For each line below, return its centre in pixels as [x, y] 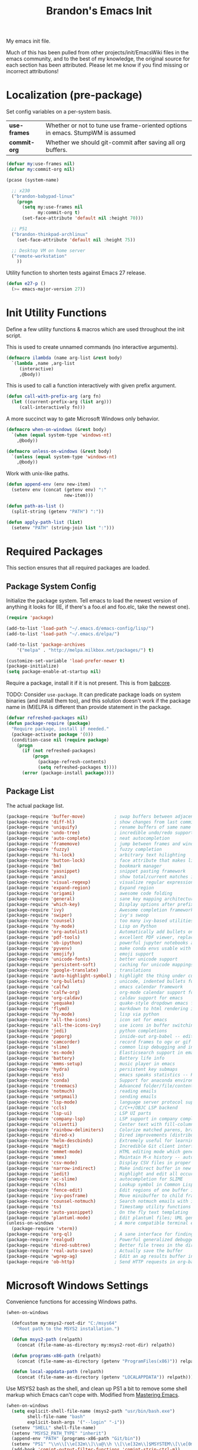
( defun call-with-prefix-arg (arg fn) [54, 397]
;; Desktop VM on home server [48, 250]
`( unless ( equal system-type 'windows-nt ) [64, 457]
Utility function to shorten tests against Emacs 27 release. [76, 273]
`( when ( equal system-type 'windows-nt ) [62, 435]
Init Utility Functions [57, 313]
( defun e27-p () [26, 284]
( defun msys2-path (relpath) [47, 1339]
